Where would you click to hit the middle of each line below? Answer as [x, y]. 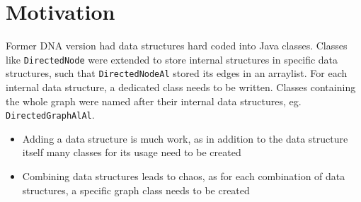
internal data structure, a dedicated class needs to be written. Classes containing [181, 87]
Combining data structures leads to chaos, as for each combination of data [184, 176]
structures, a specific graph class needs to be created [136, 190]
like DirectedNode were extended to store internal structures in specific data [172, 59]
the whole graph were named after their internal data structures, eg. [154, 101]
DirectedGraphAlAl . [50, 115]
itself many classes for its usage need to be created [132, 152]
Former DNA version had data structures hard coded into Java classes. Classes [177, 46]
